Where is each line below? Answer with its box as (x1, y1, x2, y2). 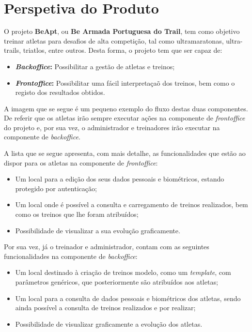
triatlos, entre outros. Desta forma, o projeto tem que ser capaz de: (23, 45, 222, 55)
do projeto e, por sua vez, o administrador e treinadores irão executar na (4, 122, 220, 132)
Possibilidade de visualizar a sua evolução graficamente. (15, 225, 180, 235)
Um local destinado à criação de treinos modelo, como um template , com (15, 267, 231, 277)
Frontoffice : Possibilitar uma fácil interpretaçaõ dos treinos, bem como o (15, 77, 235, 88)
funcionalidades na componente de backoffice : (4, 251, 138, 261)
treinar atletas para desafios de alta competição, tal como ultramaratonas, (4, 35, 224, 45)
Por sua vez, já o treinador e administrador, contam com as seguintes (4, 241, 209, 252)
